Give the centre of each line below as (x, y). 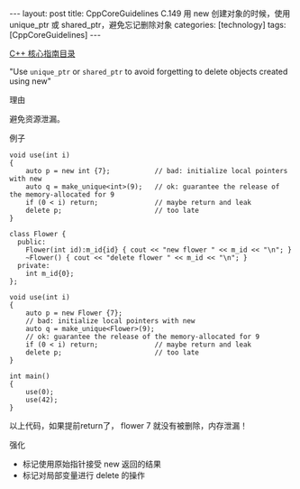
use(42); (42, 400)
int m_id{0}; (50, 273)
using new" (31, 81)
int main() (30, 376)
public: (32, 242)
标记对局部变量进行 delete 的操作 (84, 475)
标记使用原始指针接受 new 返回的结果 (92, 464)
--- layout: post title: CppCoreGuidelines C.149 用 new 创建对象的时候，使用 (150, 14)
